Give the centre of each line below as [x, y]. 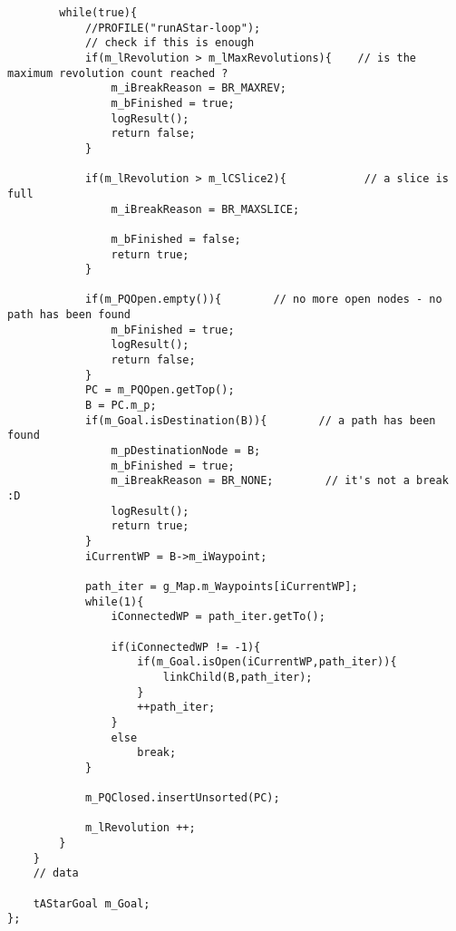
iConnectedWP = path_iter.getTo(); [218, 617]
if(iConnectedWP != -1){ [186, 647]
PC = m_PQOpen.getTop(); [160, 390]
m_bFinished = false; [176, 239]
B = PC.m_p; [121, 406]
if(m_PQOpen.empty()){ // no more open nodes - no [263, 300]
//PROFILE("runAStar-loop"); [173, 28]
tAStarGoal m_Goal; [92, 903]
